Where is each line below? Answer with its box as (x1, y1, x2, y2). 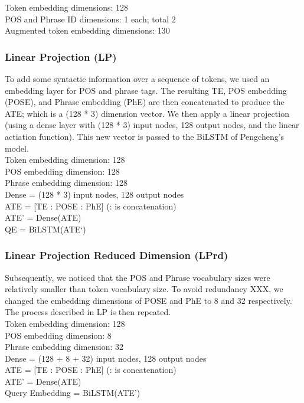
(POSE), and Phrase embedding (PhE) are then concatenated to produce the (5, 96, 285, 108)
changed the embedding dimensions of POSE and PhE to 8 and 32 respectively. (5, 294, 292, 306)
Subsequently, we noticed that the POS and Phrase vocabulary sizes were (5, 271, 270, 283)
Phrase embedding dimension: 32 (5, 340, 124, 353)
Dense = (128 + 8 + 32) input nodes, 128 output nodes (5, 352, 207, 364)
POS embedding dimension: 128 (5, 165, 120, 177)
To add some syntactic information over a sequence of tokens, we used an (5, 73, 270, 84)
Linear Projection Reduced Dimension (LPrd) (5, 248, 228, 263)
